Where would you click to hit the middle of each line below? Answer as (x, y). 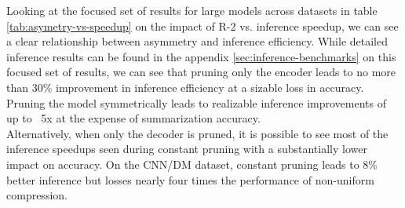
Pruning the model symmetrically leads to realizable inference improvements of (196, 102)
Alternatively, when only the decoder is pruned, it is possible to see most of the (197, 133)
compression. (37, 195)
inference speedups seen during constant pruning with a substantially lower (187, 149)
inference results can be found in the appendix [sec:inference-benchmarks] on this (201, 56)
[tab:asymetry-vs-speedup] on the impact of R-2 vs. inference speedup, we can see (202, 26)
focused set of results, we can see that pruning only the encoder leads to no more (201, 72)
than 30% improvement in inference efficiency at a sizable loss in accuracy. (185, 87)
